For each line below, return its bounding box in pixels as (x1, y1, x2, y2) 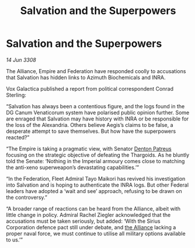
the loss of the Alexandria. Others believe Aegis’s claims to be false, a (6, 121, 173, 128)
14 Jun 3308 (6, 56, 36, 63)
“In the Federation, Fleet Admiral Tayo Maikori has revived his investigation (6, 175, 186, 182)
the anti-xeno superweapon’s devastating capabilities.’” (6, 164, 139, 171)
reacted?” (6, 133, 30, 141)
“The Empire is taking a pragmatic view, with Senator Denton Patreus (6, 145, 172, 152)
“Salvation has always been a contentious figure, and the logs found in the (6, 102, 185, 109)
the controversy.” (6, 194, 48, 201)
